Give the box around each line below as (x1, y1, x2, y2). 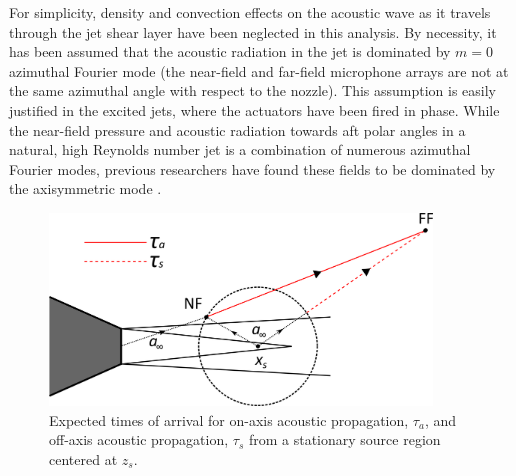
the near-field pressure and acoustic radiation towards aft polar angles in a (9, 119, 466, 140)
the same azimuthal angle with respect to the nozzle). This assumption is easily (9, 80, 497, 101)
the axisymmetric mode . (9, 178, 162, 199)
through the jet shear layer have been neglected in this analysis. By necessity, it (9, 21, 497, 42)
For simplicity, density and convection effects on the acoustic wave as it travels (9, 2, 491, 22)
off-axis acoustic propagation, (49, 429, 229, 450)
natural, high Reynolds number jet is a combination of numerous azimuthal (9, 139, 471, 160)
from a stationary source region (248, 429, 441, 450)
